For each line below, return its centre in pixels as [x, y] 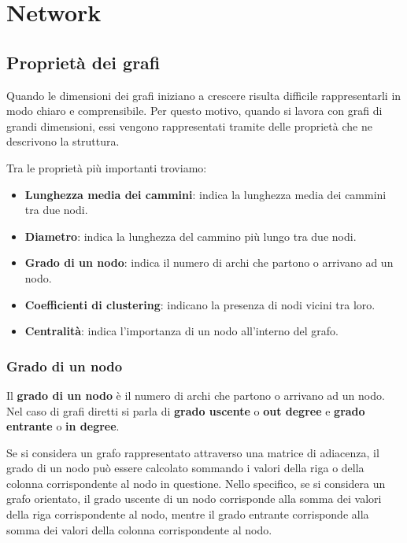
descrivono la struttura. [63, 141]
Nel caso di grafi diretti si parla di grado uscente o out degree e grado [186, 410]
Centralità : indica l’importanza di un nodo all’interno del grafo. [181, 331]
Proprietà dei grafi [83, 62]
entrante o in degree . [63, 426]
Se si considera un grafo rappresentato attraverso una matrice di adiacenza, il [193, 452]
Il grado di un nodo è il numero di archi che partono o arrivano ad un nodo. [196, 395]
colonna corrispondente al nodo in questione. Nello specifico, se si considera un [196, 483]
